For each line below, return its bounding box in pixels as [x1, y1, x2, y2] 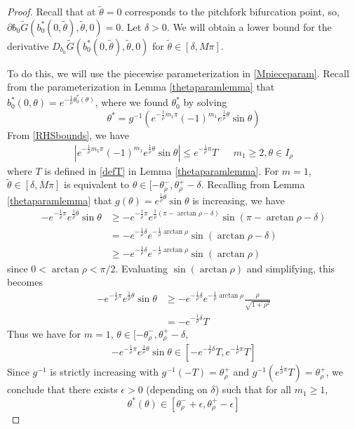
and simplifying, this [246, 260, 335, 275]
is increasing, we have [192, 192, 285, 207]
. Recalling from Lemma [201, 177, 305, 192]
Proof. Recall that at [7, 4, 96, 19]
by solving [183, 95, 227, 110]
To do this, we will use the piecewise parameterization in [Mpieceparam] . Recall [7, 65, 349, 80]
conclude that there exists [7, 382, 118, 397]
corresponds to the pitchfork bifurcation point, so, [125, 4, 340, 19]
